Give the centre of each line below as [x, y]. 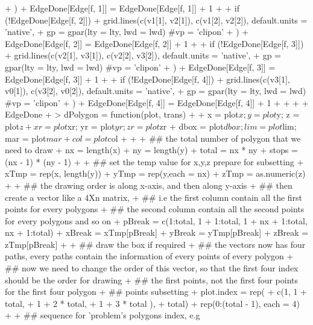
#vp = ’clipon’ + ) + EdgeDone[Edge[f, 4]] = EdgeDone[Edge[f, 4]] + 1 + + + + [157, 102]
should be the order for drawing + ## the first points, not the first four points [152, 279]
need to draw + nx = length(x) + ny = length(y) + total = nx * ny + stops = [151, 150]
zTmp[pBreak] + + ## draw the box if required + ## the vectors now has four [155, 244]
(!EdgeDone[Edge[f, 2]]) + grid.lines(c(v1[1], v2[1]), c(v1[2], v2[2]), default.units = [156, 20]
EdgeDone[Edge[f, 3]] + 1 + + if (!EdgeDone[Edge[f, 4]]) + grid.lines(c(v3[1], [147, 79]
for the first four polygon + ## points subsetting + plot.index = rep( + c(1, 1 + [156, 292]
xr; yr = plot [91, 126]
